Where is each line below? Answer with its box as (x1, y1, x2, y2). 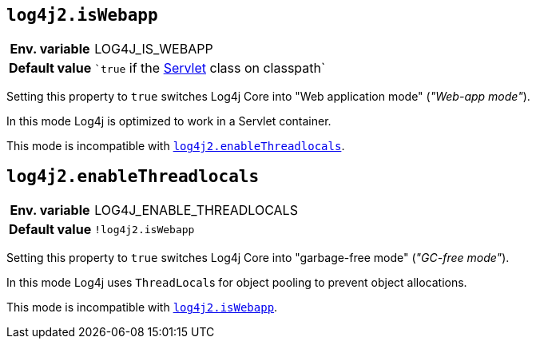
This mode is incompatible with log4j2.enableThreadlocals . (6, 139, 345, 153)
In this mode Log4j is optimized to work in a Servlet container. (6, 114, 332, 129)
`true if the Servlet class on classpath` (94, 60, 326, 77)
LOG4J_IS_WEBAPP (94, 41, 213, 57)
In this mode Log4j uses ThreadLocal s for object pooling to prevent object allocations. (6, 276, 467, 290)
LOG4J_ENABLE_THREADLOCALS (94, 202, 298, 219)
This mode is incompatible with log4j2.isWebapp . (6, 300, 278, 315)
